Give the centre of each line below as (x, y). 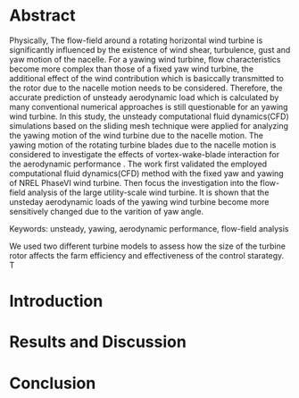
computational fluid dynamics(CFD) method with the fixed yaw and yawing (146, 173)
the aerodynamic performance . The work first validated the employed (138, 164)
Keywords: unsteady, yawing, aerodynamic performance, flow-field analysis (149, 228)
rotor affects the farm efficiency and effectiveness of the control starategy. (147, 255)
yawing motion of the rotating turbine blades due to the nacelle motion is (143, 145)
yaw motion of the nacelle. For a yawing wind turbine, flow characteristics (145, 59)
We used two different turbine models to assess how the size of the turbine (147, 246)
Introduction (56, 301)
